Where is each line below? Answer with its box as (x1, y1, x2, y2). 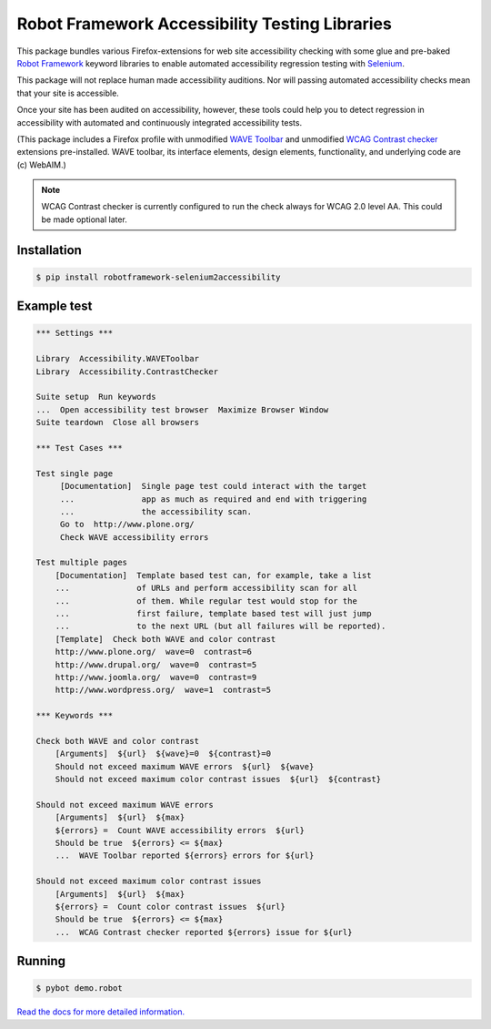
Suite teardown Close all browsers (35, 417, 200, 428)
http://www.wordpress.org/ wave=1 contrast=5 (55, 685, 272, 696)
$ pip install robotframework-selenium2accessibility (35, 271, 281, 282)
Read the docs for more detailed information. (16, 1006, 185, 1017)
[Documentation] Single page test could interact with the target (59, 481, 367, 492)
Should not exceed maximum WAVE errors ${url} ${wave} (55, 761, 315, 771)
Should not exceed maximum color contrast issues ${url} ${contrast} (55, 774, 382, 785)
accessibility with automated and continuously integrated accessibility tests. (16, 117, 303, 127)
